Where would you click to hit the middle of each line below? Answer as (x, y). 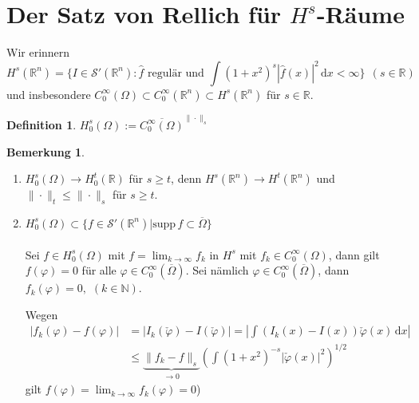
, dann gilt (354, 254)
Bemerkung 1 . (46, 151)
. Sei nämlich (217, 270)
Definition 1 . (42, 124)
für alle (99, 270)
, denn (186, 178)
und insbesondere (49, 94)
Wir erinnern (38, 52)
